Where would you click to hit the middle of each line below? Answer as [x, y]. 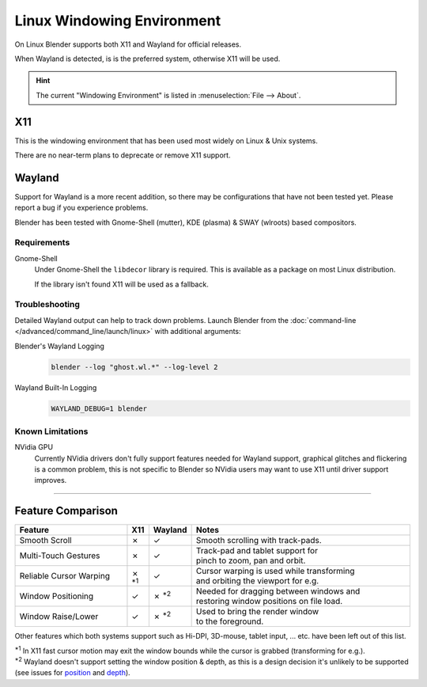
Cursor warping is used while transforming [275, 571]
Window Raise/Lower [59, 617]
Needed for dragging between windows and [278, 591]
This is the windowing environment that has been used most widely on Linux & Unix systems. [166, 140]
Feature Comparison [66, 511]
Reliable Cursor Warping [65, 576]
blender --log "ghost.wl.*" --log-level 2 [134, 367]
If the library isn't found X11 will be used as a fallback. [121, 284]
